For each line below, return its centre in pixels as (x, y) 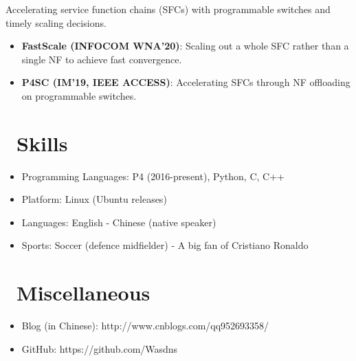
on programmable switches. (79, 95)
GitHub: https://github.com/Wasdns (100, 348)
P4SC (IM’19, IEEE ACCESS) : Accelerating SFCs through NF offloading (186, 82)
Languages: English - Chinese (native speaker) (119, 222)
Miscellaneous (84, 293)
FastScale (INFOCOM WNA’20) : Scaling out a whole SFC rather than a (185, 46)
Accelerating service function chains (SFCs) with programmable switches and (168, 9)
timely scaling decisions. (56, 22)
